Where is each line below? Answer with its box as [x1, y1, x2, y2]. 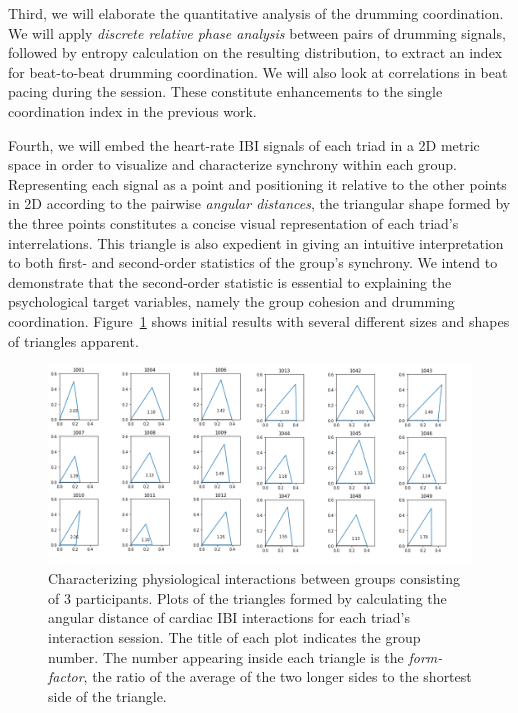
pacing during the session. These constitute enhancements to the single [8, 81, 443, 102]
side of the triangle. [48, 685, 167, 706]
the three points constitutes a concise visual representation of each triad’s [8, 212, 459, 233]
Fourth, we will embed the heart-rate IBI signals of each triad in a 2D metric [8, 134, 480, 155]
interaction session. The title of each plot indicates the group [48, 627, 421, 648]
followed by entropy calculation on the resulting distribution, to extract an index [8, 42, 503, 63]
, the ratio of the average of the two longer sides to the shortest [83, 666, 472, 687]
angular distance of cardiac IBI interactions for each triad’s [48, 607, 410, 628]
